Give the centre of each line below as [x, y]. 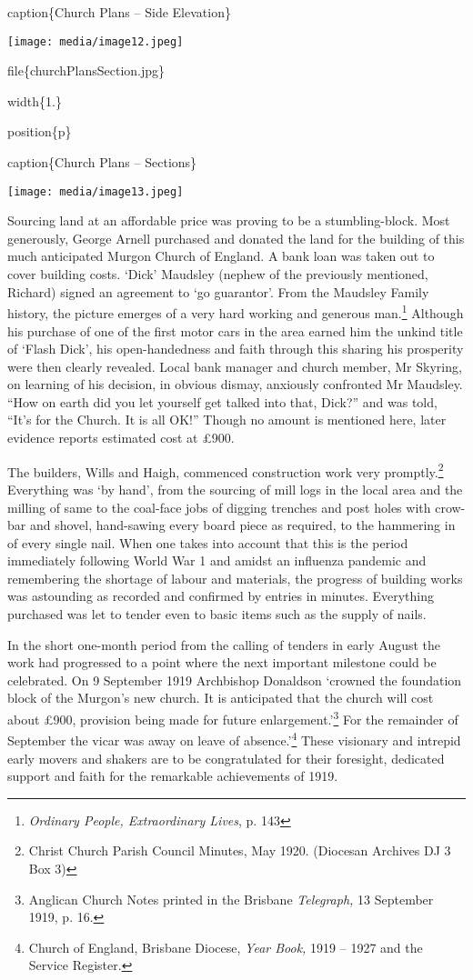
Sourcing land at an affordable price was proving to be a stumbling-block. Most [229, 220]
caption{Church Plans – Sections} [102, 162]
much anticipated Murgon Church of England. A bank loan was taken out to [221, 256]
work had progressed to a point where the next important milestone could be [222, 662]
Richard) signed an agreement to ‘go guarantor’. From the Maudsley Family [218, 291]
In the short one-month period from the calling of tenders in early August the [224, 644]
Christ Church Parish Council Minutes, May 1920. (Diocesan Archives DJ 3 [240, 850]
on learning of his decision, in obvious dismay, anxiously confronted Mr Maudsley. [235, 384]
